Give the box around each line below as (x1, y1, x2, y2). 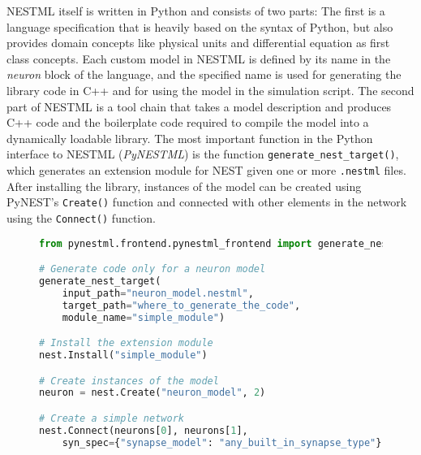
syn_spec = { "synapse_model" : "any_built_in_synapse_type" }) (62, 436, 388, 448)
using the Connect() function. (6, 209, 156, 226)
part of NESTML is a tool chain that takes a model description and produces (6, 97, 392, 115)
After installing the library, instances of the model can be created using (6, 177, 362, 194)
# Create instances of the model (39, 375, 219, 387)
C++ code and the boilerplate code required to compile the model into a (6, 114, 369, 131)
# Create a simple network (39, 412, 184, 424)
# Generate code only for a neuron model (39, 263, 266, 275)
